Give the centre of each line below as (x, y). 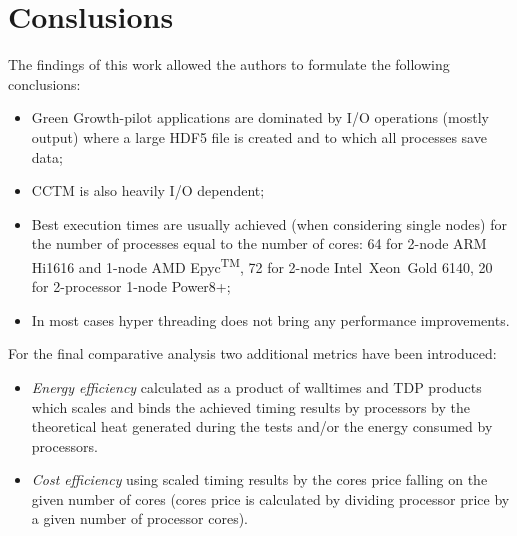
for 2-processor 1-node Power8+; (131, 286)
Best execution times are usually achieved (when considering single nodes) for (269, 223)
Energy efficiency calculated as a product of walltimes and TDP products (256, 386)
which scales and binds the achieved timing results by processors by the (250, 406)
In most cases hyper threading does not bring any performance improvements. (270, 319)
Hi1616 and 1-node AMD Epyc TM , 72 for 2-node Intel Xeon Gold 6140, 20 (262, 265)
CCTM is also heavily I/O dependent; (148, 190)
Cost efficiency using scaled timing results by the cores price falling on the (259, 479)
